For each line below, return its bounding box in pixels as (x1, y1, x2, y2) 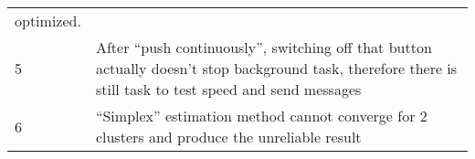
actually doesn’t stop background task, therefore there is (95, 58, 458, 79)
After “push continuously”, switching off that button (95, 37, 432, 58)
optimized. (15, 10, 81, 31)
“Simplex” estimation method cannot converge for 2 (95, 105, 427, 126)
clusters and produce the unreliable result (95, 126, 362, 147)
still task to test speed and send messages (95, 79, 362, 100)
